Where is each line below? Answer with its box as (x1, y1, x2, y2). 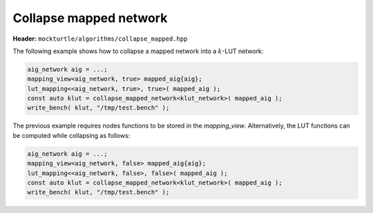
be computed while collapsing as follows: (12, 131, 131, 139)
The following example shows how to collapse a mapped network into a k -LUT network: (12, 47, 264, 55)
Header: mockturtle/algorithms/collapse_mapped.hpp (12, 34, 188, 43)
